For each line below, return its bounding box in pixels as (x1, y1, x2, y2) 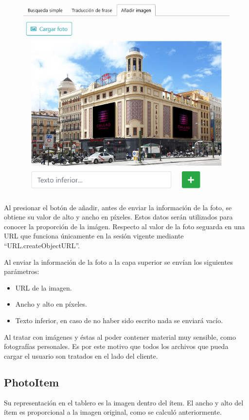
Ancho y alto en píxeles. (15, 299, 87, 309)
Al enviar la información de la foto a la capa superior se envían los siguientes (4, 256, 233, 267)
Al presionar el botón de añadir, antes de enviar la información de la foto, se (4, 202, 232, 212)
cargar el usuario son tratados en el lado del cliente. (4, 350, 158, 361)
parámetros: (4, 266, 39, 276)
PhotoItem (4, 374, 59, 389)
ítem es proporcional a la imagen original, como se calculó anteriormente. (4, 407, 222, 417)
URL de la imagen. (15, 282, 72, 292)
